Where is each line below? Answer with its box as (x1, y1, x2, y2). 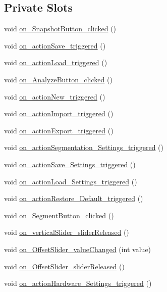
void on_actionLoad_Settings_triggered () (4, 176, 137, 186)
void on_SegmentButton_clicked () (4, 210, 114, 220)
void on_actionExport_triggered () (4, 125, 114, 135)
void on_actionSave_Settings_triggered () (4, 159, 136, 169)
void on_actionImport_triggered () (4, 108, 114, 119)
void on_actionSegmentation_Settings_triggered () (4, 142, 163, 153)
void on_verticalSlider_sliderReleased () (4, 227, 129, 237)
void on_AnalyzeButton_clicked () (4, 74, 113, 84)
